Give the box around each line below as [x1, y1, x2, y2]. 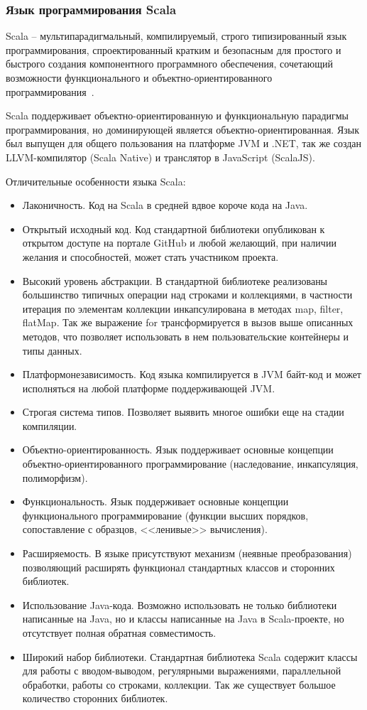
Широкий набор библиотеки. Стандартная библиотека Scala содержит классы [22, 649, 358, 664]
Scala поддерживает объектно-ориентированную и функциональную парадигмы [6, 108, 349, 123]
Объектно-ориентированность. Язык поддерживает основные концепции [22, 442, 334, 457]
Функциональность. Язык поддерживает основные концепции [22, 494, 289, 509]
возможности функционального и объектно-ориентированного [6, 70, 273, 85]
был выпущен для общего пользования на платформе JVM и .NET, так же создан [6, 136, 362, 151]
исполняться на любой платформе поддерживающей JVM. [22, 380, 275, 395]
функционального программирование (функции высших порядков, [22, 507, 309, 522]
